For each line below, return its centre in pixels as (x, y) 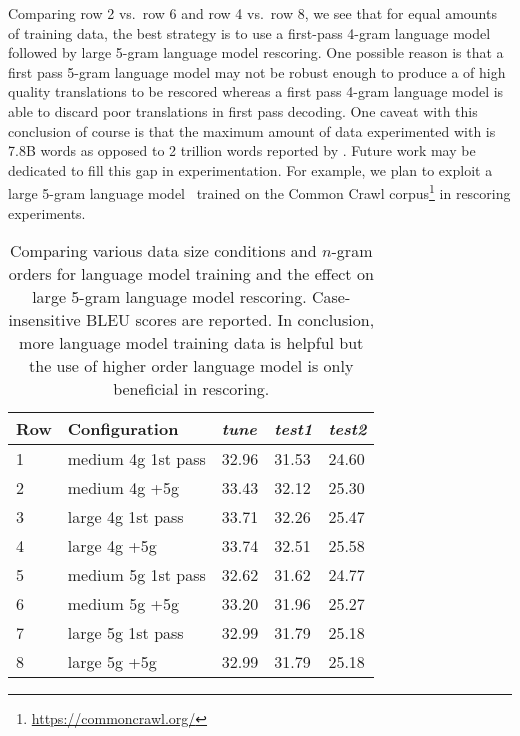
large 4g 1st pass (125, 517)
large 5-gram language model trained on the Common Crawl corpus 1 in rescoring (259, 191)
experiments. (47, 212)
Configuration (123, 429)
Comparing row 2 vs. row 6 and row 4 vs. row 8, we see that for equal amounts (252, 13)
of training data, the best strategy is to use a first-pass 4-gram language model (249, 32)
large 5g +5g (112, 662)
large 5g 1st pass (125, 633)
